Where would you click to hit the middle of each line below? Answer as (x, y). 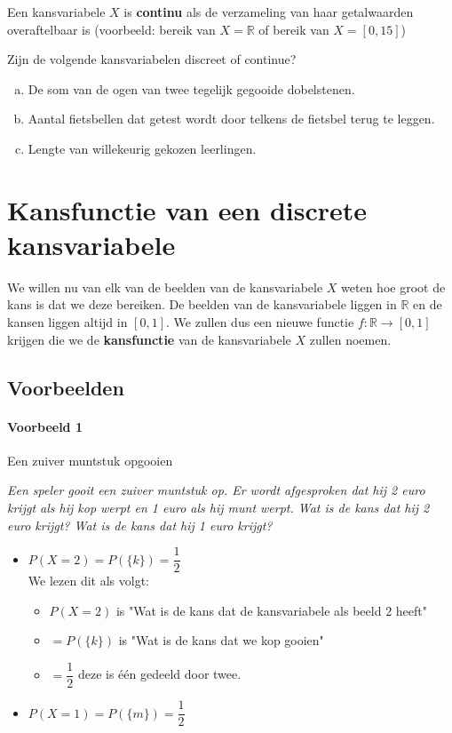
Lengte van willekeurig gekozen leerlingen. (142, 148)
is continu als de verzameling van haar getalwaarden (269, 12)
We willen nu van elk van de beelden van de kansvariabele (165, 287)
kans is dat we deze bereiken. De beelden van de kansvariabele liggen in (202, 304)
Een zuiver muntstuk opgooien (90, 460)
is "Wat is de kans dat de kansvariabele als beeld (249, 610)
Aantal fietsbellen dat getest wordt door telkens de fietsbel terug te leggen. (231, 119)
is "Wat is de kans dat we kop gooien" (221, 640)
